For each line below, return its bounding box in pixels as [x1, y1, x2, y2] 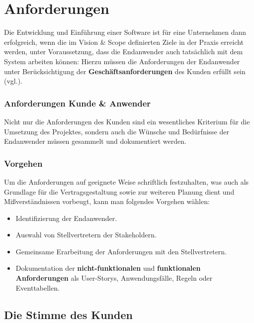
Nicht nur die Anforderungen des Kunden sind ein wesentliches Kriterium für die [4, 116, 250, 126]
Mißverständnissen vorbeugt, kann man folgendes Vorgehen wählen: [4, 196, 210, 207]
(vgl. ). [4, 76, 22, 86]
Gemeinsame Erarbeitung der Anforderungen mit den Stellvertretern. [15, 246, 227, 256]
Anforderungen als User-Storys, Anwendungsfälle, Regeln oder [15, 273, 213, 283]
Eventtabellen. [15, 282, 60, 293]
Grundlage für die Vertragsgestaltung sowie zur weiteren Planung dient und [4, 186, 235, 197]
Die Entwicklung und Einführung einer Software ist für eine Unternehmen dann [4, 27, 247, 37]
